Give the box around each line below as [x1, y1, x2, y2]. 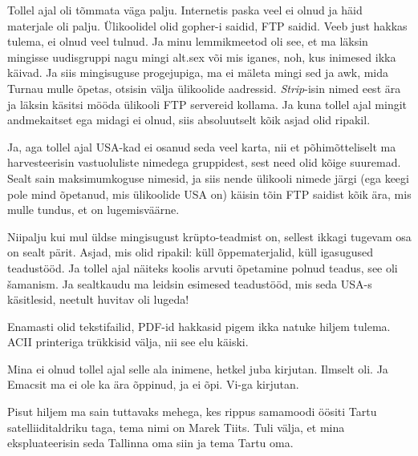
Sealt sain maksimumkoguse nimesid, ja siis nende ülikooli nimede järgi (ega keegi [7, 169, 409, 186]
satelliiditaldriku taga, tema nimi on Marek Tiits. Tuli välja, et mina [7, 418, 345, 435]
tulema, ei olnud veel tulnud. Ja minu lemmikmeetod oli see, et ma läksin [7, 33, 368, 50]
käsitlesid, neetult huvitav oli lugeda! [7, 291, 189, 308]
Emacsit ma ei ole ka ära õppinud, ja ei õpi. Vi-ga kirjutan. [7, 376, 299, 393]
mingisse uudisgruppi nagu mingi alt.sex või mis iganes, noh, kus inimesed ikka [7, 48, 396, 65]
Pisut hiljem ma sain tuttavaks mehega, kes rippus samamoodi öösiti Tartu [7, 403, 377, 420]
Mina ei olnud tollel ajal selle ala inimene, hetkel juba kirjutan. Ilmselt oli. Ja [7, 360, 388, 377]
